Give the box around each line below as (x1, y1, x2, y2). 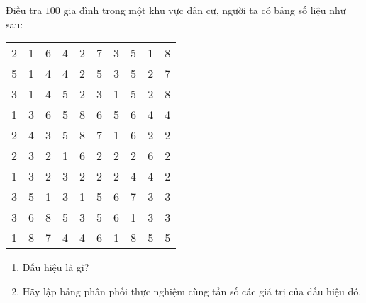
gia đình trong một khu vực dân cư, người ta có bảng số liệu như (63, 3, 346, 17)
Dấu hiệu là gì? (22, 260, 89, 275)
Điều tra (6, 3, 43, 17)
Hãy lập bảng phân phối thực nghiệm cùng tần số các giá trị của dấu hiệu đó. (22, 283, 362, 298)
